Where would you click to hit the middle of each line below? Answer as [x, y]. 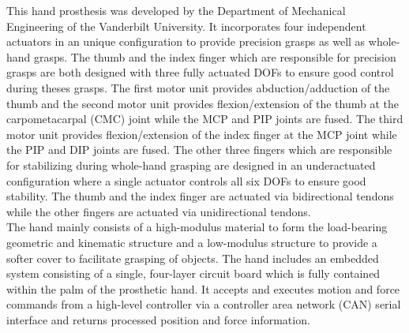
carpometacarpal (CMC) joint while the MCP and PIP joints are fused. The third [205, 119]
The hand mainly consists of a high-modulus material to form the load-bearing [197, 227]
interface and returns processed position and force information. [158, 319]
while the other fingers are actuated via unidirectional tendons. [159, 211]
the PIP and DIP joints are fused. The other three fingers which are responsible [199, 150]
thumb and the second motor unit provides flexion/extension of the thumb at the [203, 103]
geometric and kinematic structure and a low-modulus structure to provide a [192, 242]
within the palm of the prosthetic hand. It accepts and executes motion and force [203, 288]
